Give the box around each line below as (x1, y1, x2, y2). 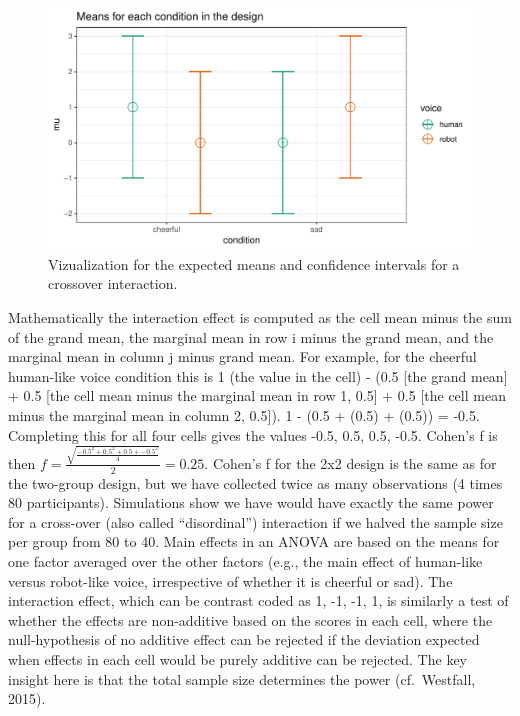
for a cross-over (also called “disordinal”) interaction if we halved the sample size (8, 511, 503, 532)
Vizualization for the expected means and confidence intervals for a (48, 253, 460, 274)
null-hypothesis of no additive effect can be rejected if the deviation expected (8, 629, 480, 650)
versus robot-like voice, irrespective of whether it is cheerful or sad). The (8, 570, 453, 591)
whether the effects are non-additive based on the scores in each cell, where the (8, 609, 493, 630)
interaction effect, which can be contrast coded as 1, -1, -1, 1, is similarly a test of (8, 590, 509, 611)
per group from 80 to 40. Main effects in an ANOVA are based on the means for (8, 531, 500, 552)
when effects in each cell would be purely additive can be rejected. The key (8, 649, 467, 670)
